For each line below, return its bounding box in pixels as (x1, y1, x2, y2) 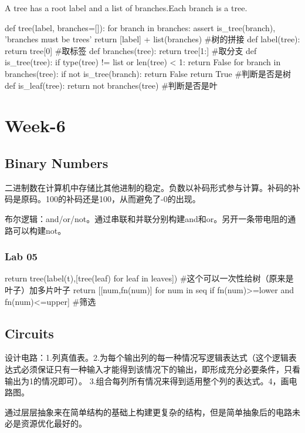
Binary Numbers (5, 153, 109, 172)
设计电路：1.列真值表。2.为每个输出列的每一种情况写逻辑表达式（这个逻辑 (5, 351, 289, 364)
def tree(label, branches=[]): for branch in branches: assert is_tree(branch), (5, 21, 276, 33)
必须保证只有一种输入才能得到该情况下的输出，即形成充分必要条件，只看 (21, 362, 300, 375)
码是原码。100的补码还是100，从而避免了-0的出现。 (5, 193, 201, 205)
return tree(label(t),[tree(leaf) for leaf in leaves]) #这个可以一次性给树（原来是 (5, 272, 294, 284)
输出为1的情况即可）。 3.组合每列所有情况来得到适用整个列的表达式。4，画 (5, 374, 289, 387)
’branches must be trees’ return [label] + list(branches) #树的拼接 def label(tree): (5, 33, 300, 45)
